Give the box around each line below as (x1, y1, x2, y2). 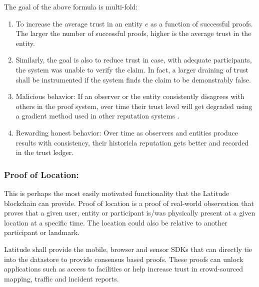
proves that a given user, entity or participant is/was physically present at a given (4, 207, 255, 218)
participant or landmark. (4, 227, 80, 237)
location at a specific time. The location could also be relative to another (4, 217, 227, 227)
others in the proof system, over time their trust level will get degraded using (15, 100, 252, 111)
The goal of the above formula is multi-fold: (4, 1, 138, 11)
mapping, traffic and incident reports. (4, 273, 119, 283)
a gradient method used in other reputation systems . (15, 110, 179, 121)
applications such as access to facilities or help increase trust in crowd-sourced (4, 263, 243, 274)
